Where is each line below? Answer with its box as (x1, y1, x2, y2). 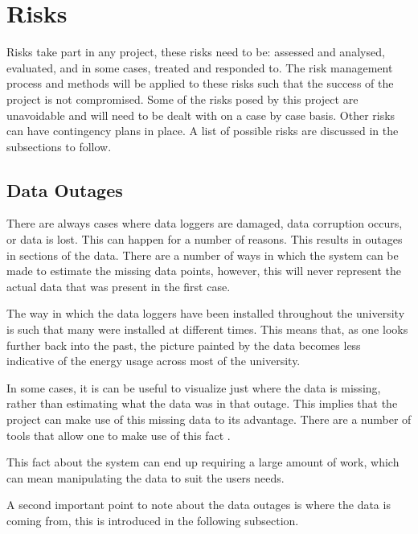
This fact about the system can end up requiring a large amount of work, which (6, 454, 400, 470)
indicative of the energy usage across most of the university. (6, 352, 301, 369)
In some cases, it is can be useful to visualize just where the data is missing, (6, 379, 381, 396)
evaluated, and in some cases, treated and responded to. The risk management (6, 59, 393, 76)
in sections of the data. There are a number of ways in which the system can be (6, 246, 399, 263)
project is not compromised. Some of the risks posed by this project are (6, 90, 359, 107)
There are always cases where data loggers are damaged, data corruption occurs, (6, 215, 403, 232)
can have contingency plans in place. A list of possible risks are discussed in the (6, 122, 399, 139)
